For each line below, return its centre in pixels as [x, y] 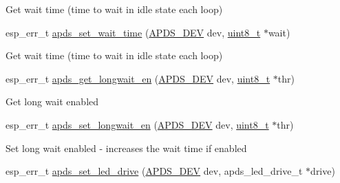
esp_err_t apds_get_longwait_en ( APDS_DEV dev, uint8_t [138, 78]
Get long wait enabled [52, 101]
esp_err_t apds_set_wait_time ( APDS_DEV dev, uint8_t [133, 32]
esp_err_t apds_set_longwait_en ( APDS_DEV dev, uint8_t [137, 124]
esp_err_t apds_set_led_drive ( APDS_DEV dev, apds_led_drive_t [154, 171]
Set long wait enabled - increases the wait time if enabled [126, 148]
